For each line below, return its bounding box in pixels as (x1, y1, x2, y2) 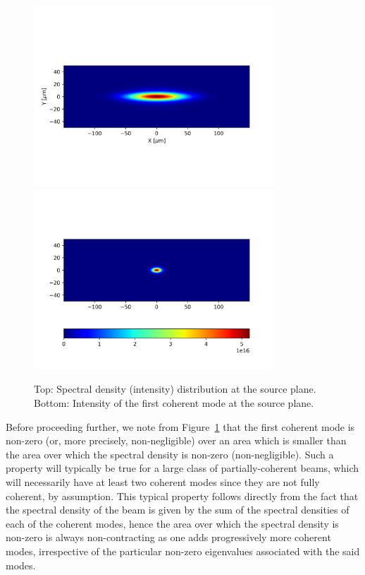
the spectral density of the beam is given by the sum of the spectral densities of (6, 502, 349, 517)
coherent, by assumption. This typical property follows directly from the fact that (6, 488, 359, 503)
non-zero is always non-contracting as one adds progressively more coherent (6, 530, 331, 545)
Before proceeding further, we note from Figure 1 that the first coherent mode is (6, 419, 355, 434)
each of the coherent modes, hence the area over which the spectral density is (6, 516, 339, 530)
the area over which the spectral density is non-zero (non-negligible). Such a (6, 446, 334, 461)
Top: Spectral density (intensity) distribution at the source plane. (34, 381, 316, 396)
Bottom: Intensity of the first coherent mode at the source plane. (34, 396, 314, 410)
